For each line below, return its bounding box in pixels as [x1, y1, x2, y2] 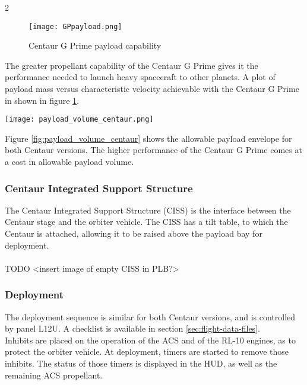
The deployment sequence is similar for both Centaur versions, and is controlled [5, 310, 296, 323]
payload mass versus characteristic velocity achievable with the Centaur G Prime [5, 82, 299, 95]
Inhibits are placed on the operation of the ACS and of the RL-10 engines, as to [5, 333, 296, 346]
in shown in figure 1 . [5, 94, 79, 106]
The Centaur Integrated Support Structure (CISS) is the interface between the [5, 203, 291, 216]
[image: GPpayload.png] [29, 22, 122, 31]
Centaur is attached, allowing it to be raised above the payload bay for [5, 227, 262, 240]
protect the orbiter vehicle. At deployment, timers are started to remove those [5, 345, 289, 358]
